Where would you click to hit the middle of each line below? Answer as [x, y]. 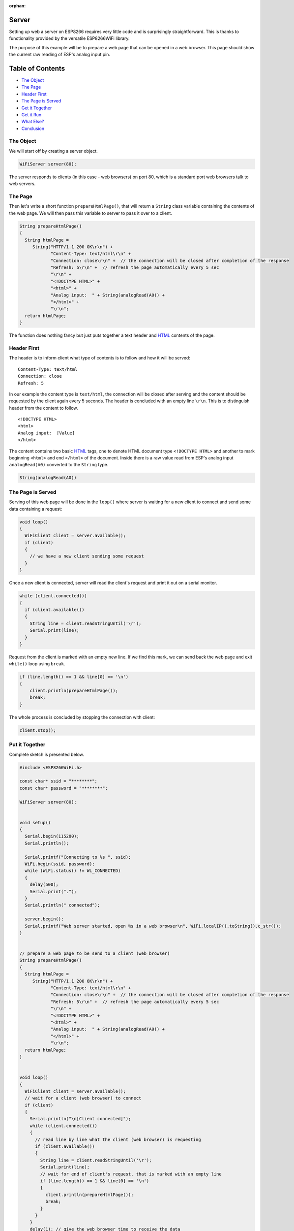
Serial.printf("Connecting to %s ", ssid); [78, 857]
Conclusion [33, 129]
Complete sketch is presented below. [47, 754]
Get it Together [37, 108]
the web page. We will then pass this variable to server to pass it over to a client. [90, 213]
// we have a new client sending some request [87, 556]
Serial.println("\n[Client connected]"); [80, 1119]
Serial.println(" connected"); [62, 905]
